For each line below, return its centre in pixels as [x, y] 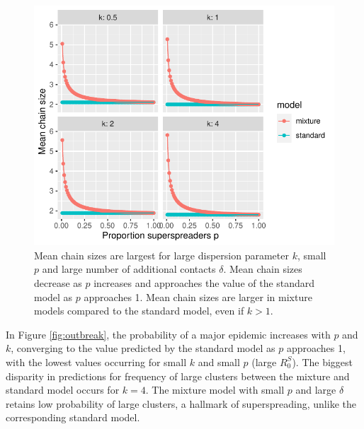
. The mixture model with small [215, 390]
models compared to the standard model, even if [139, 311]
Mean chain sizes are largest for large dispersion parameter [161, 255]
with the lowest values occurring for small [96, 362]
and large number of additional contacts [129, 269]
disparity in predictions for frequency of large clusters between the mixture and [178, 376]
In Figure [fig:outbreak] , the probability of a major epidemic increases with [168, 334]
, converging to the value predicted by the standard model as [143, 348]
